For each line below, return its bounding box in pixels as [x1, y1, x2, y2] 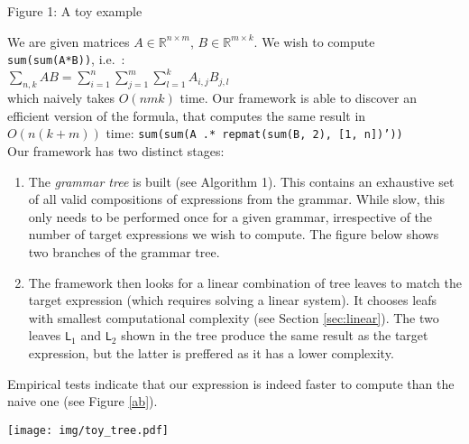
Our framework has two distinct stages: [7, 141, 225, 160]
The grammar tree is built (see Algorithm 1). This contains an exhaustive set [28, 171, 455, 190]
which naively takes [7, 88, 115, 107]
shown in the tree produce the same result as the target [121, 326, 428, 345]
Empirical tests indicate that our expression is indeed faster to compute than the [7, 374, 455, 393]
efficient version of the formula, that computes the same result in [7, 106, 366, 125]
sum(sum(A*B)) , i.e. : [7, 50, 125, 69]
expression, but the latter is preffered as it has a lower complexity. [28, 343, 394, 362]
